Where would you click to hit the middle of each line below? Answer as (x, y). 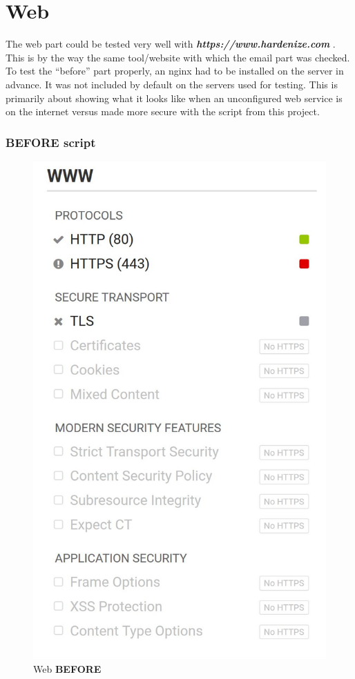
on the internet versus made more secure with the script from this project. (163, 111)
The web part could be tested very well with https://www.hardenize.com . (171, 44)
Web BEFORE (67, 668)
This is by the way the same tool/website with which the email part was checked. (178, 57)
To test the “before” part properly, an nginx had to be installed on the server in (175, 71)
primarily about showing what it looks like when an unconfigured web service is (174, 98)
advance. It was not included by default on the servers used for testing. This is (172, 84)
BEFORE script (51, 142)
